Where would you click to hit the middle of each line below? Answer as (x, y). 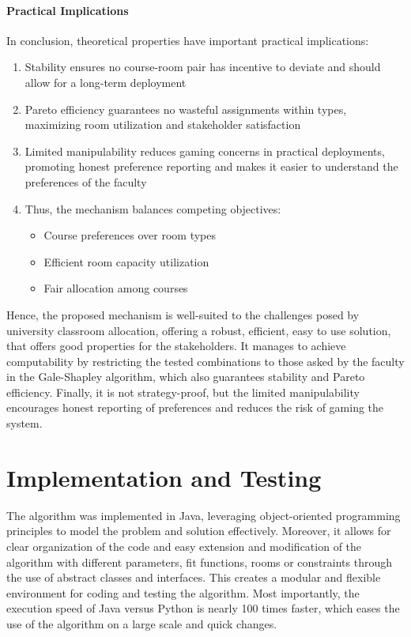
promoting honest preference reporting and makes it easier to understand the (211, 166)
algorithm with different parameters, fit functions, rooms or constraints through (200, 562)
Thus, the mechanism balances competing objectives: (153, 208)
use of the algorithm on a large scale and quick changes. (142, 623)
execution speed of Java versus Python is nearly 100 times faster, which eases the (203, 608)
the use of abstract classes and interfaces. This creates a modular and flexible (194, 577)
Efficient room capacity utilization (126, 261)
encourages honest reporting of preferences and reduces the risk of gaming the (195, 407)
